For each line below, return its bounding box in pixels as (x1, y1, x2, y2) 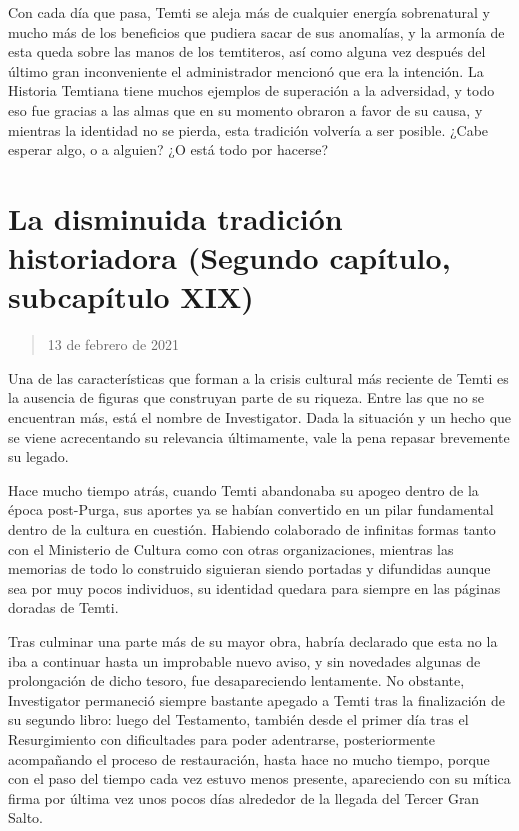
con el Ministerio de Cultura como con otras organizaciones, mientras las (8, 538, 454, 559)
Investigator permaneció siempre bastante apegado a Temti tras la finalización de (8, 689, 506, 710)
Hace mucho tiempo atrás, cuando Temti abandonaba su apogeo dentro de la (8, 479, 479, 500)
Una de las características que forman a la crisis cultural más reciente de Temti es (8, 367, 509, 388)
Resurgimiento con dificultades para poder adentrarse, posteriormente (8, 728, 436, 749)
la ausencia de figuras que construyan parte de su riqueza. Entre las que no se (8, 387, 485, 408)
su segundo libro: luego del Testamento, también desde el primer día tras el (8, 709, 469, 730)
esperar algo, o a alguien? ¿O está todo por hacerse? (8, 139, 329, 160)
